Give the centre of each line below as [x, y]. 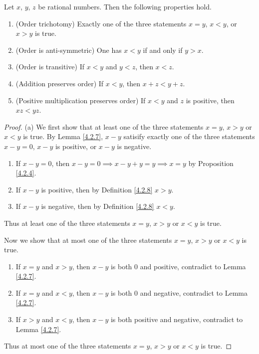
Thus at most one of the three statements [68, 346]
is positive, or [76, 146]
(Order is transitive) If [50, 67]
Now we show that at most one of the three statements [88, 240]
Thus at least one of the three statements [67, 223]
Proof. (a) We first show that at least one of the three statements [104, 126]
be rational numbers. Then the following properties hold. [125, 6]
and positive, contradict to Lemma [193, 266]
